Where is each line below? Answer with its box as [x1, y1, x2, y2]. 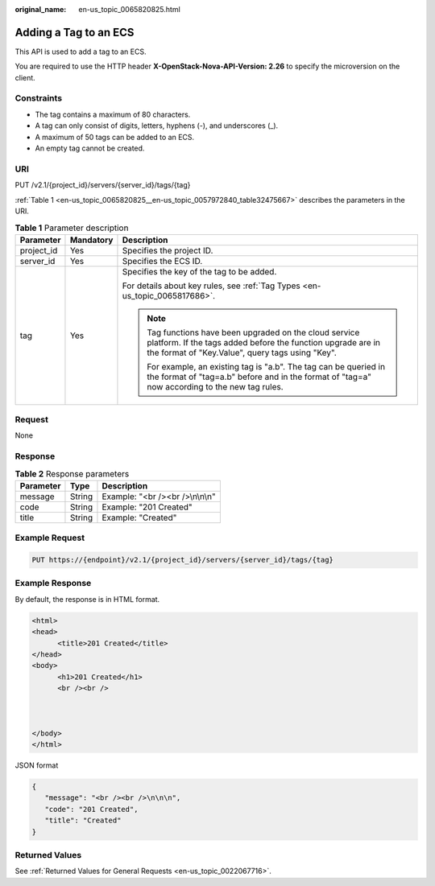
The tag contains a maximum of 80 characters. [35, 109, 191, 119]
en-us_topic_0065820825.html [78, 5, 180, 14]
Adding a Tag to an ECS [14, 25, 135, 39]
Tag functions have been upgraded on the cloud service [147, 327, 360, 338]
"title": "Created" [44, 816, 122, 825]
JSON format [14, 760, 59, 770]
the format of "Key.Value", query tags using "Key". [147, 347, 338, 358]
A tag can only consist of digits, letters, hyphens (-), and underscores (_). [35, 121, 279, 130]
